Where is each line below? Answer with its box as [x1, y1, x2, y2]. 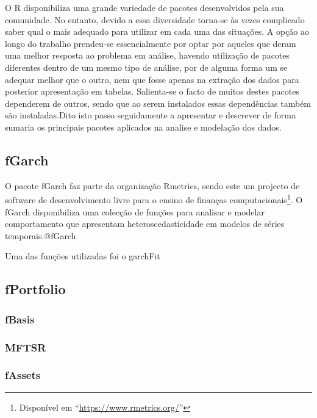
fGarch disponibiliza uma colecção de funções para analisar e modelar [5, 205, 265, 218]
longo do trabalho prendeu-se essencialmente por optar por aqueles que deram [5, 37, 296, 49]
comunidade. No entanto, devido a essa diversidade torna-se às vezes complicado [5, 13, 305, 26]
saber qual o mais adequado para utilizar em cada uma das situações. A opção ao [5, 25, 310, 38]
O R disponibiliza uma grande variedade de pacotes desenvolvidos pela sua [5, 1, 284, 13]
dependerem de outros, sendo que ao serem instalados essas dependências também [5, 96, 312, 109]
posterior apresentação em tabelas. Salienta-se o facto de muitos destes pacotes [5, 85, 299, 98]
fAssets [5, 367, 41, 383]
